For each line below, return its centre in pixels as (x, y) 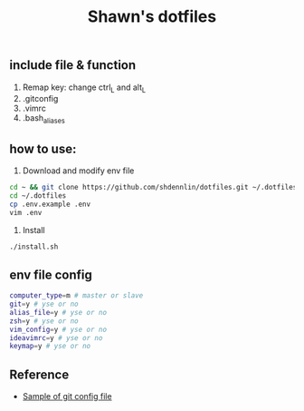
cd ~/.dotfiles (38, 196)
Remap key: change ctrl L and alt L (84, 88)
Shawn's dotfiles (152, 17)
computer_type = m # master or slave (76, 296)
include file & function (73, 65)
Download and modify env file (78, 171)
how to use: (43, 148)
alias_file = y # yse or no (58, 312)
